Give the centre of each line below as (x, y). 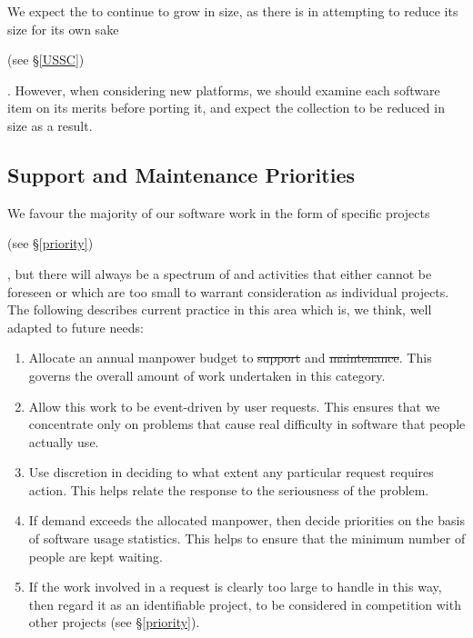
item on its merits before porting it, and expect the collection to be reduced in (226, 108)
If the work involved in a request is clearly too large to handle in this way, (235, 587)
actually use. (64, 441)
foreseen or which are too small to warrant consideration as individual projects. (228, 291)
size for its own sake (63, 29)
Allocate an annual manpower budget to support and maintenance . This (230, 358)
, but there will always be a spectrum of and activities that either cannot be (220, 273)
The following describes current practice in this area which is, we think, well (220, 309)
